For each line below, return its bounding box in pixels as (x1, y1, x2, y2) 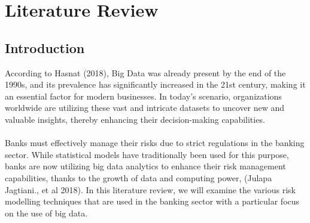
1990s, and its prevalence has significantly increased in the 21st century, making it (5, 78, 306, 91)
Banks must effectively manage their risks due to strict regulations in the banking (5, 137, 305, 149)
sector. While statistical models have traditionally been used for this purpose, (5, 148, 289, 160)
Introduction (5, 38, 85, 57)
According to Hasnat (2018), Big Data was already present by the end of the (5, 66, 286, 79)
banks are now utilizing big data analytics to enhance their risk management (5, 160, 286, 172)
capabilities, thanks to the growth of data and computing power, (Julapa (5, 171, 272, 184)
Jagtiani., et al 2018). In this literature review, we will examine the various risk (5, 183, 296, 196)
